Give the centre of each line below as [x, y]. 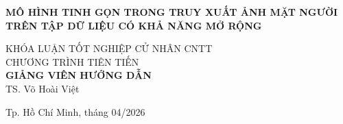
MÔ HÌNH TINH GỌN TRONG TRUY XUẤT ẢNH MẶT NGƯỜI [172, 12]
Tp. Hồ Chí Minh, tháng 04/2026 [75, 111]
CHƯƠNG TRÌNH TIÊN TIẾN [72, 61]
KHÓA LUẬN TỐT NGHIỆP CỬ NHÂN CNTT [109, 48]
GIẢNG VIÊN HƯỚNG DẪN [79, 75]
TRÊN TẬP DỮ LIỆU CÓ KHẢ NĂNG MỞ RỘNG [134, 25]
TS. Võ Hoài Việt [43, 88]
